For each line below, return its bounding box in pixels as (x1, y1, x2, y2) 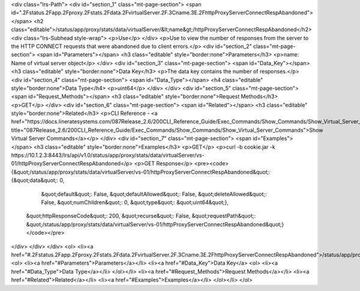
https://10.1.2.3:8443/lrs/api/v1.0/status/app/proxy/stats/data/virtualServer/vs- (11, 151, 205, 159)
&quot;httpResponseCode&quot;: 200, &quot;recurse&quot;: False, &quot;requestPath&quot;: (26, 213, 256, 220)
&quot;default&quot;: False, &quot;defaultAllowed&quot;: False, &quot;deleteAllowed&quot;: (41, 190, 267, 198)
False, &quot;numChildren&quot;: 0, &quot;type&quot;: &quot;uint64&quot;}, (41, 198, 229, 206)
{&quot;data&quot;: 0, (11, 177, 65, 184)
